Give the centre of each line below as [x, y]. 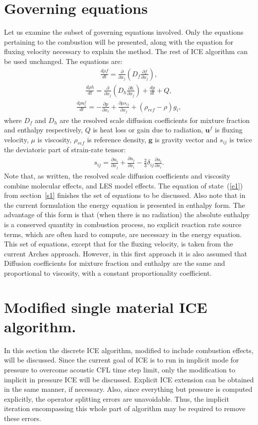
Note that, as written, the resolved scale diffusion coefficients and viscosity [117, 176]
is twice [241, 139]
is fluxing [229, 130]
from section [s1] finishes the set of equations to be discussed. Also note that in [125, 195]
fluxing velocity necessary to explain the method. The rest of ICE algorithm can [126, 51]
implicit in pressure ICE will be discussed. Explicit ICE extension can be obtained [129, 379]
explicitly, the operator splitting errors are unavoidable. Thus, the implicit [117, 398]
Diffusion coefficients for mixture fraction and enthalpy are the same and [115, 263]
